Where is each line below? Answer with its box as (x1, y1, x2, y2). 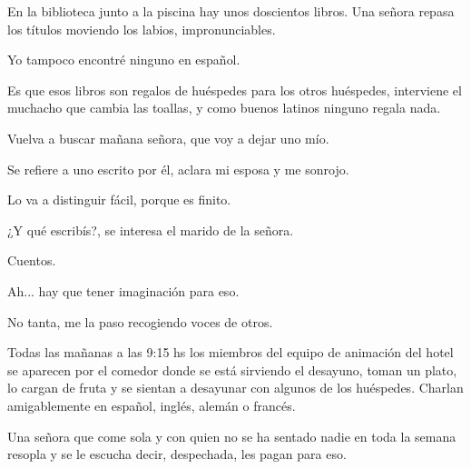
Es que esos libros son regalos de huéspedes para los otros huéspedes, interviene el (7, 80, 462, 99)
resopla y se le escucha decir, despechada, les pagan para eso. (7, 444, 347, 464)
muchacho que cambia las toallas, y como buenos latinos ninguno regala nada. (7, 98, 441, 117)
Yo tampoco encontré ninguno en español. (7, 50, 240, 69)
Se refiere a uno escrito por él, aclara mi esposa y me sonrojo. (7, 159, 349, 178)
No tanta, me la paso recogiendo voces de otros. (7, 312, 273, 331)
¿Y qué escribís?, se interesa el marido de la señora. (7, 220, 294, 239)
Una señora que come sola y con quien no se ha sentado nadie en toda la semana (7, 426, 456, 445)
